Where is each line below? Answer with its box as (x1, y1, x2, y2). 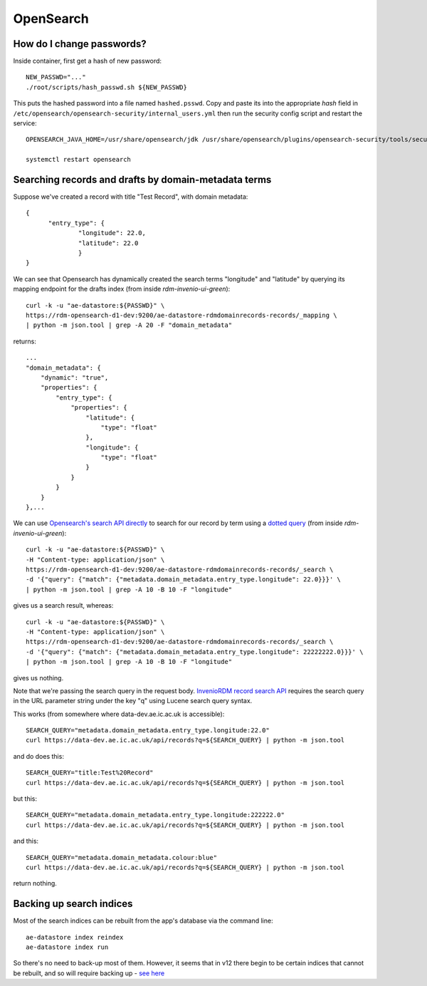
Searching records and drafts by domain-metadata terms (13, 174, 272, 185)
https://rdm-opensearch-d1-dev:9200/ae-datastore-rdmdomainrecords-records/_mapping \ (26, 311, 337, 319)
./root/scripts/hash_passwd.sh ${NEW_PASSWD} (26, 83, 188, 91)
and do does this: (13, 752, 64, 760)
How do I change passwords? (13, 38, 147, 50)
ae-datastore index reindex (26, 933, 124, 941)
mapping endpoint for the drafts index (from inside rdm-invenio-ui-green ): (13, 285, 231, 294)
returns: (13, 337, 37, 346)
